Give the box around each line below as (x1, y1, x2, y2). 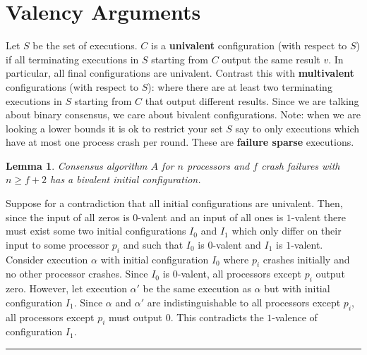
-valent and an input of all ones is (138, 209, 284, 224)
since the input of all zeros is (6, 209, 130, 224)
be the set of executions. (32, 38, 138, 53)
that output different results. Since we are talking (145, 93, 359, 108)
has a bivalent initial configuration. (50, 172, 201, 187)
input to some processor (6, 237, 109, 251)
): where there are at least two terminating (148, 79, 332, 94)
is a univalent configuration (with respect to (150, 38, 347, 53)
